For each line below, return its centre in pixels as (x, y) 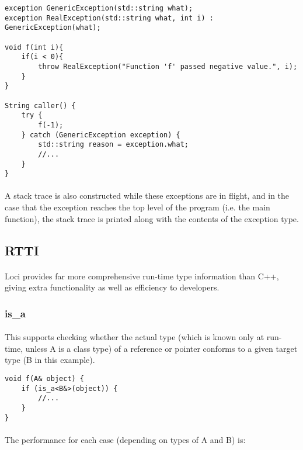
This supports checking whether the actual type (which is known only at (135, 337)
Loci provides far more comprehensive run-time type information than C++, (142, 276)
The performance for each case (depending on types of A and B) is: (125, 439)
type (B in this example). (50, 360)
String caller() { (40, 105)
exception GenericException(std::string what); (99, 8)
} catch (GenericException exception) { (101, 135)
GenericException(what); (53, 28)
